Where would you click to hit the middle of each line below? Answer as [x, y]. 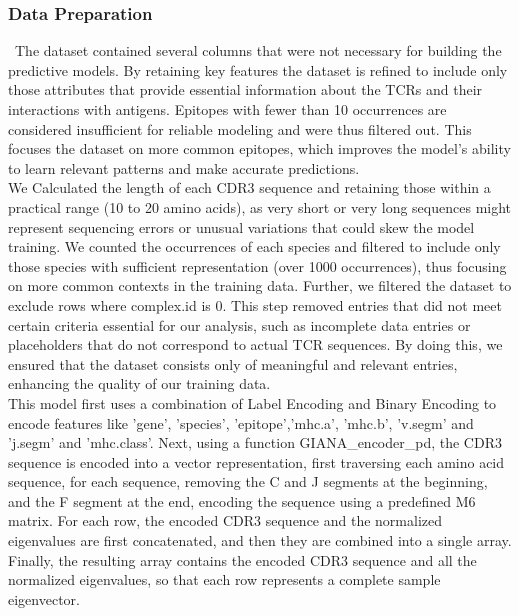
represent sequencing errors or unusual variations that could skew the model [241, 226]
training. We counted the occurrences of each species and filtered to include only [254, 246]
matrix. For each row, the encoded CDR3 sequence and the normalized [225, 520]
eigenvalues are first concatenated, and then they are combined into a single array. [260, 540]
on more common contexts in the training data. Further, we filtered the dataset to [260, 285]
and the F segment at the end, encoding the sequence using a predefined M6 [242, 500]
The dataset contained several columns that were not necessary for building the [258, 50]
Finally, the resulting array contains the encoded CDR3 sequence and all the [242, 559]
